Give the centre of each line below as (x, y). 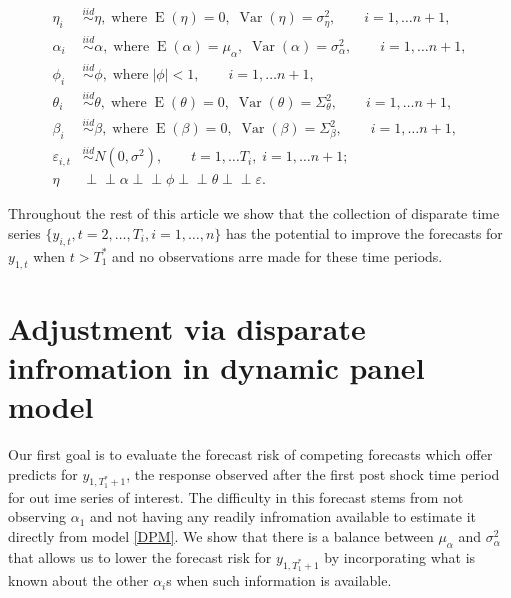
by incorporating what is (400, 556)
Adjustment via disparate (187, 327)
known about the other (78, 580)
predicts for (43, 473)
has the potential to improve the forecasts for (364, 232)
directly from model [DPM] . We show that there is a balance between (221, 536)
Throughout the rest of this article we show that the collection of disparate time (254, 213)
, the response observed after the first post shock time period (313, 473)
